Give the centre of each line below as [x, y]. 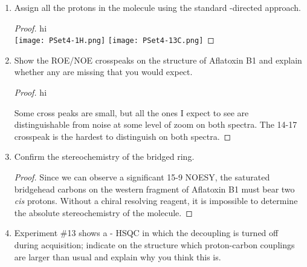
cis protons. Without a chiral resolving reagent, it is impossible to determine [156, 201]
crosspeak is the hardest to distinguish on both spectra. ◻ [123, 136]
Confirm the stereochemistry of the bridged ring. [104, 157]
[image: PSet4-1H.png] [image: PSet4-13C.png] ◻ [114, 40]
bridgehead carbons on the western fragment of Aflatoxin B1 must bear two [154, 189]
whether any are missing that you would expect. [103, 72]
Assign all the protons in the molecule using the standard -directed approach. [158, 7]
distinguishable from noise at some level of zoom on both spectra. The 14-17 [156, 124]
